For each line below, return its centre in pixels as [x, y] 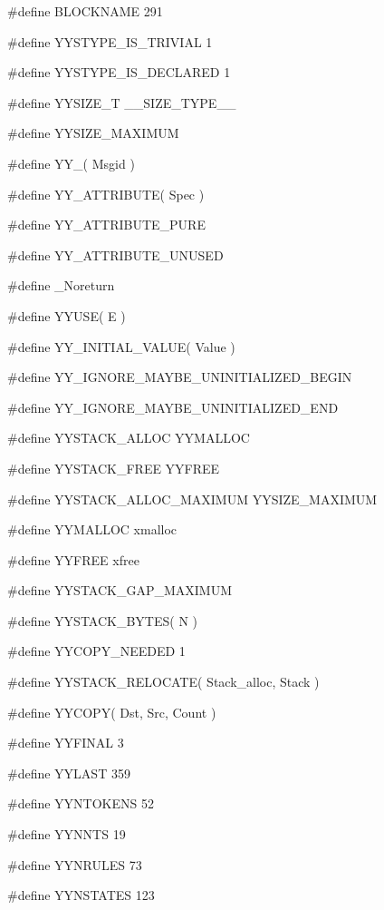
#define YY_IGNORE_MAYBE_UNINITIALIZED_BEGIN [180, 377]
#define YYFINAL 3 [66, 743]
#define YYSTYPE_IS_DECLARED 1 [119, 72]
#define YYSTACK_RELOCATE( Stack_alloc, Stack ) [163, 682]
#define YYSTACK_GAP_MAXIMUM [120, 590]
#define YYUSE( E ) [67, 315]
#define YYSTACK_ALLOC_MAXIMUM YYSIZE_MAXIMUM [192, 499]
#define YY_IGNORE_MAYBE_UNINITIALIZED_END [173, 407]
